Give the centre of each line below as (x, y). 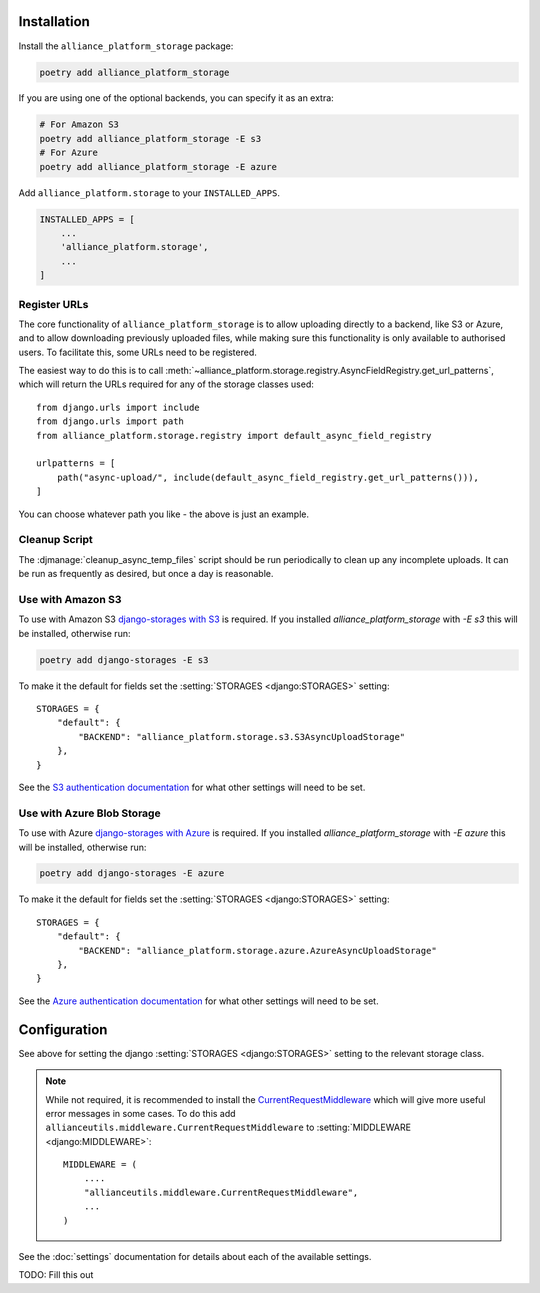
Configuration (63, 1029)
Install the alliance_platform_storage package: (126, 46)
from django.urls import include (118, 407)
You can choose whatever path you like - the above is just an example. (164, 514)
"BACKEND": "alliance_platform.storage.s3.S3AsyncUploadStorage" (242, 736)
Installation (54, 21)
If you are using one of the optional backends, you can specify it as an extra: (176, 98)
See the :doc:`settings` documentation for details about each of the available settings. (195, 1257)
